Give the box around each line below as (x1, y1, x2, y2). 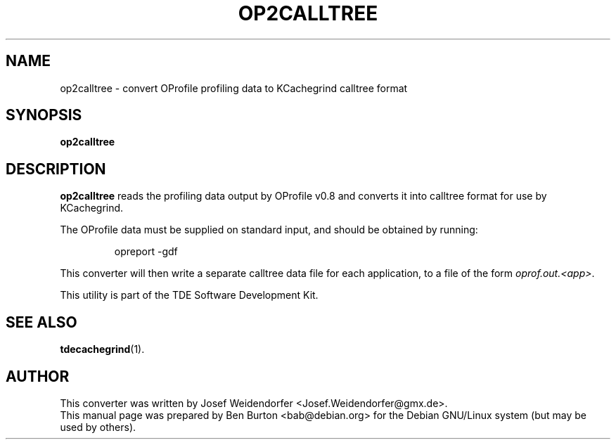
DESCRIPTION (6, 160, 106, 178)
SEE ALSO (6, 313, 77, 331)
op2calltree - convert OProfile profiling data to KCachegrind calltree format (60, 82, 408, 94)
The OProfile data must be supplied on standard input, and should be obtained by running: (60, 224, 478, 236)
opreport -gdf (114, 245, 178, 258)
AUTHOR (6, 367, 70, 385)
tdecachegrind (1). (60, 343, 145, 356)
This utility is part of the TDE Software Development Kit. (60, 289, 319, 302)
